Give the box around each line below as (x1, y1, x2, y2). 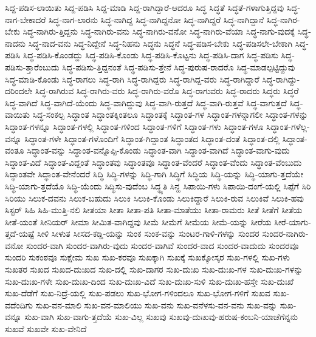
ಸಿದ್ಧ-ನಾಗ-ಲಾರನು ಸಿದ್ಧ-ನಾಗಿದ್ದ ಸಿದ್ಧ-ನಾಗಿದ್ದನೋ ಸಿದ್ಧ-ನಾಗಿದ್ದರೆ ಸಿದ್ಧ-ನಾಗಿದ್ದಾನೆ (49, 13, 264, 26)
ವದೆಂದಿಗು (5, 298, 33, 311)
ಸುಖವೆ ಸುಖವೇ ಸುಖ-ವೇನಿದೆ (5, 322, 87, 335)
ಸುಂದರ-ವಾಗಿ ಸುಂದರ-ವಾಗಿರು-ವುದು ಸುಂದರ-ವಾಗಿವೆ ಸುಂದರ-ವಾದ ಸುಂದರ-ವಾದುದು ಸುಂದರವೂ (26, 239, 299, 251)
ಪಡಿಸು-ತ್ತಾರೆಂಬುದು (5, 60, 60, 73)
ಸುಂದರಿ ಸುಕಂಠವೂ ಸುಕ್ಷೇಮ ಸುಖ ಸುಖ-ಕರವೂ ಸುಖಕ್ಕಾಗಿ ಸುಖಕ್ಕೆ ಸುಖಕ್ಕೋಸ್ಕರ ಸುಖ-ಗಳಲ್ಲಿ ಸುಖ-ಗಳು (5, 251, 290, 264)
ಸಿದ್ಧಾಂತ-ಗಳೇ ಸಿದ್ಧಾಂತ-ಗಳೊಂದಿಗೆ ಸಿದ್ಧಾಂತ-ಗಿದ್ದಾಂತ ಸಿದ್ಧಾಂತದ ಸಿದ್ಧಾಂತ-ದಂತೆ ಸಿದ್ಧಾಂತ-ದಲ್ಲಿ (24, 132, 280, 145)
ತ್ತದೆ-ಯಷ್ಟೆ (5, 227, 35, 240)
